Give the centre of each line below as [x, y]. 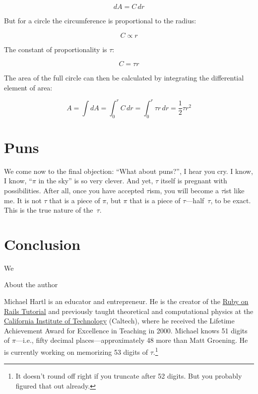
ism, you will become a [184, 190]
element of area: [28, 87]
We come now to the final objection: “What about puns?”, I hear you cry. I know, [129, 171]
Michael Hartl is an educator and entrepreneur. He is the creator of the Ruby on [126, 301]
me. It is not [23, 200]
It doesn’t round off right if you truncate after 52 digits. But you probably [129, 376]
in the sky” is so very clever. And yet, [96, 181]
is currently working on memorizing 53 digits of [76, 352]
